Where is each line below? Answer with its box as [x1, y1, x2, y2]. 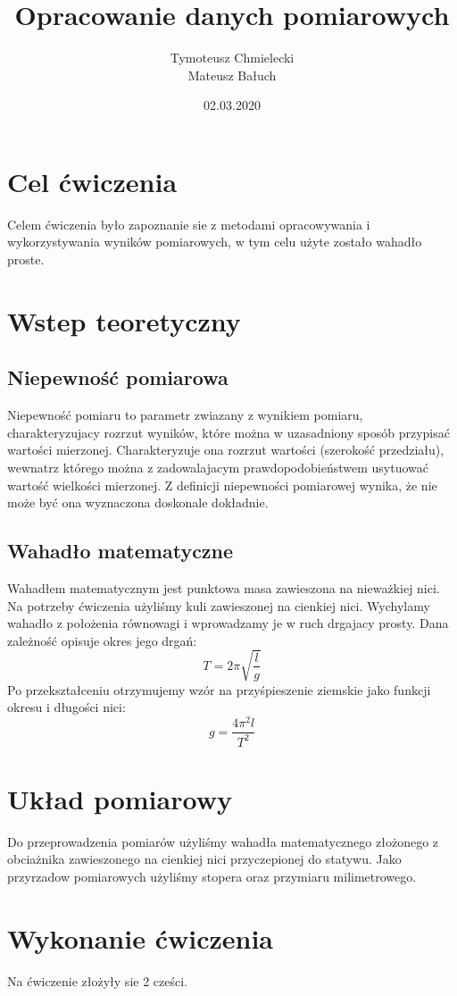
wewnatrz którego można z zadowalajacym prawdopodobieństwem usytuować [7, 457, 428, 476]
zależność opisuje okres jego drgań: [7, 631, 197, 649]
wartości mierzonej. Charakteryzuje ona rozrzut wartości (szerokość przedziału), [7, 440, 445, 459]
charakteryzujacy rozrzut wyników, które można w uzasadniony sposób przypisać [7, 423, 450, 441]
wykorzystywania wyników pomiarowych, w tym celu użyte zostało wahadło [7, 232, 422, 251]
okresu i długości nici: [7, 698, 126, 716]
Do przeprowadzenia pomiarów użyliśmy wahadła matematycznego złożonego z [7, 832, 439, 850]
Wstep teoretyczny [7, 302, 241, 339]
